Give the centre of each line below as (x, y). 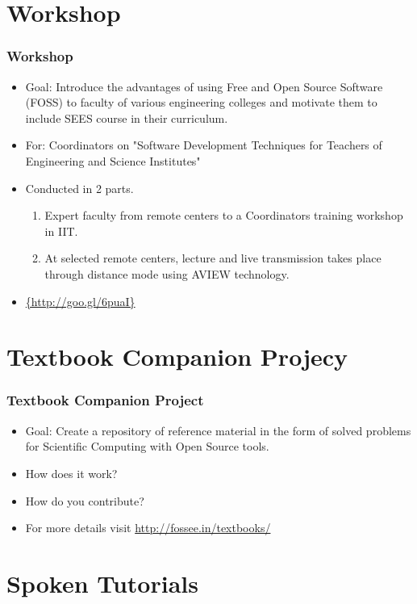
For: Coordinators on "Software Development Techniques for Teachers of (204, 145)
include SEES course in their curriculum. (127, 117)
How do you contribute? (85, 500)
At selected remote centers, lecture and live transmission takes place (213, 258)
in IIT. (61, 231)
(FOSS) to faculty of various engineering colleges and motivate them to (201, 102)
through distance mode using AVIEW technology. (167, 273)
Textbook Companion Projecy (177, 357)
